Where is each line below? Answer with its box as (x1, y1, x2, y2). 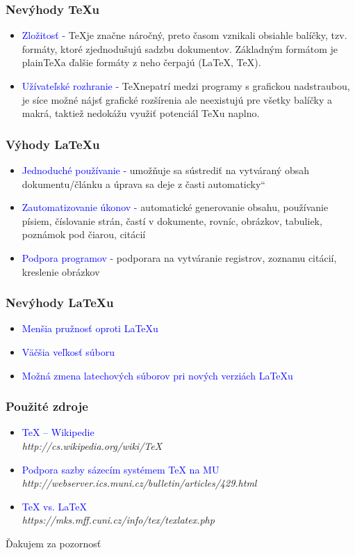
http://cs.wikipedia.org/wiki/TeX (22, 438, 163, 453)
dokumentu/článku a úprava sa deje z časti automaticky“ (22, 176, 265, 191)
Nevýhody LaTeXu (6, 294, 114, 311)
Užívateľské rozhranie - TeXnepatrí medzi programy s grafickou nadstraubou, (22, 79, 350, 93)
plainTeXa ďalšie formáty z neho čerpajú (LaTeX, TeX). (22, 55, 261, 70)
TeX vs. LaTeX (22, 499, 87, 513)
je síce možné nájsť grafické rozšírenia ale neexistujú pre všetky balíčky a (22, 92, 332, 107)
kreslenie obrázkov (22, 264, 100, 279)
